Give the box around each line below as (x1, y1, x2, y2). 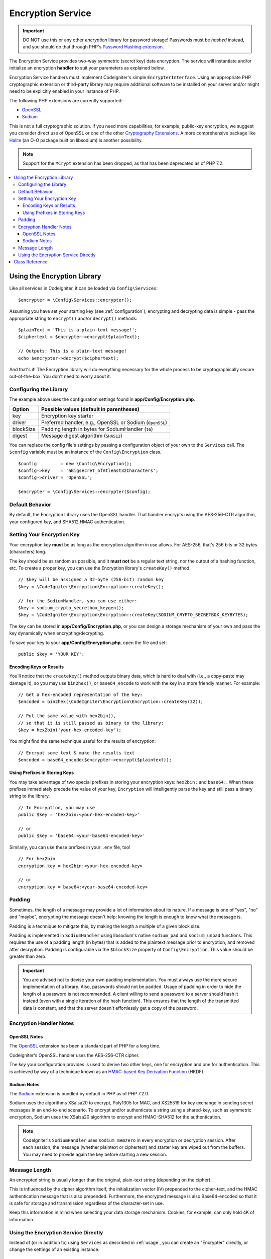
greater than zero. (9, 953, 47, 959)
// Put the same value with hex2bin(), (18, 713, 116, 719)
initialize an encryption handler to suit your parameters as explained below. (9, 65, 165, 71)
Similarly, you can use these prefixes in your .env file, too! (9, 844, 130, 850)
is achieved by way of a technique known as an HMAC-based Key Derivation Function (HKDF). (9, 1068, 205, 1075)
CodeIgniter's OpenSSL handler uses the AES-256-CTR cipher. (9, 1052, 140, 1058)
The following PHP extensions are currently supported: (9, 97, 123, 103)
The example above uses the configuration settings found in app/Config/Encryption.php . (9, 396, 195, 402)
